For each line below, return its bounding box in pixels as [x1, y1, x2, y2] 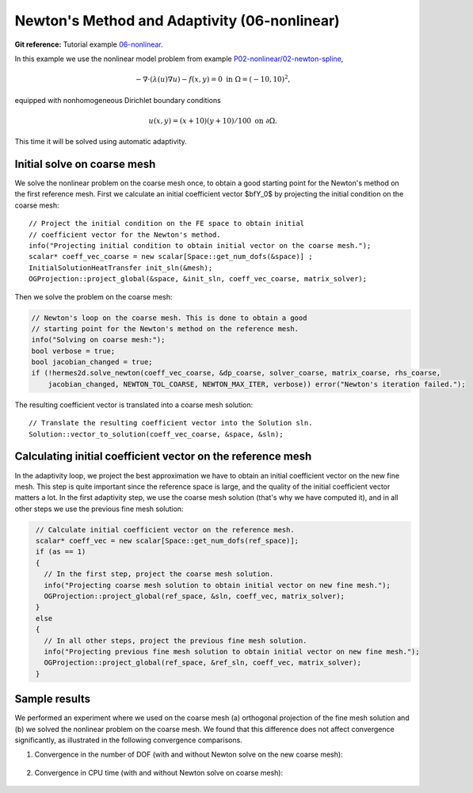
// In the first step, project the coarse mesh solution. [44, 570, 274, 578]
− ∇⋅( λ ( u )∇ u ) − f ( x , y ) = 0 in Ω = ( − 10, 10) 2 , [135, 74, 291, 84]
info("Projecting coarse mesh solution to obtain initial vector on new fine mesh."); [44, 581, 391, 589]
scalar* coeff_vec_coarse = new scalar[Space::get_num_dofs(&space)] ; [29, 252, 313, 261]
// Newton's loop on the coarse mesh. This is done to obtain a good [31, 313, 307, 322]
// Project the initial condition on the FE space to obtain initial [29, 219, 305, 228]
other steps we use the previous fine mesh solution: [14, 504, 184, 513]
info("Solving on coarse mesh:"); [31, 335, 166, 345]
